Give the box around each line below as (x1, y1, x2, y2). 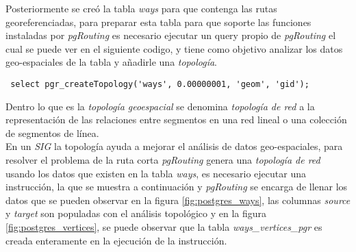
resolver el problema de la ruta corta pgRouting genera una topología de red (5, 153, 320, 166)
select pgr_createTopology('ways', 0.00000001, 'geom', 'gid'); (10, 79, 309, 89)
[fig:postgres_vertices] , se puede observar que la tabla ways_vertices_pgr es (5, 219, 322, 234)
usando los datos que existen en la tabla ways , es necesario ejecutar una (5, 166, 306, 180)
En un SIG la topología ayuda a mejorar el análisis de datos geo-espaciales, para (5, 139, 343, 153)
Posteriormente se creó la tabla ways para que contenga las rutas (5, 1, 277, 15)
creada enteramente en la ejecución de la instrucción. (5, 233, 227, 247)
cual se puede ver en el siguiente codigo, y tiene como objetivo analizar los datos (5, 41, 343, 55)
